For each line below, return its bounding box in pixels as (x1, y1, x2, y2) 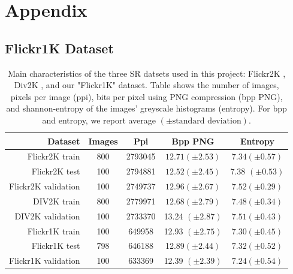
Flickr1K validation (9, 254, 80, 267)
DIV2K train (33, 194, 80, 207)
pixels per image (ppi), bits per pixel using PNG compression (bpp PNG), (10, 90, 283, 103)
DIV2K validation (14, 209, 80, 222)
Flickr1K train (27, 224, 80, 237)
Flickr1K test (31, 239, 80, 252)
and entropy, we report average (42, 113, 156, 126)
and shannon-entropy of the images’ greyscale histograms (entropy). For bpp (6, 102, 287, 115)
